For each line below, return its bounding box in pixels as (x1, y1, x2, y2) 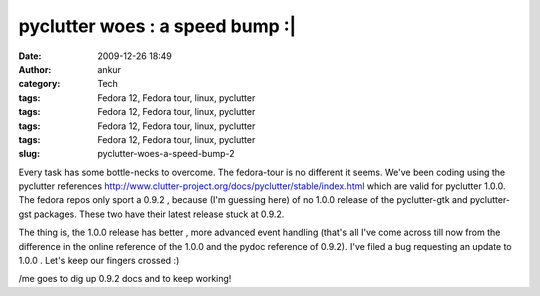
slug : (18, 148, 40, 160)
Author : (18, 63, 52, 75)
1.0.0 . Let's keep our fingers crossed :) (18, 255, 180, 267)
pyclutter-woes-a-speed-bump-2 (97, 148, 235, 160)
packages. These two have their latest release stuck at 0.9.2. (33, 208, 285, 220)
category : (18, 78, 61, 90)
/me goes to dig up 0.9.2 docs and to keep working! (18, 273, 232, 285)
